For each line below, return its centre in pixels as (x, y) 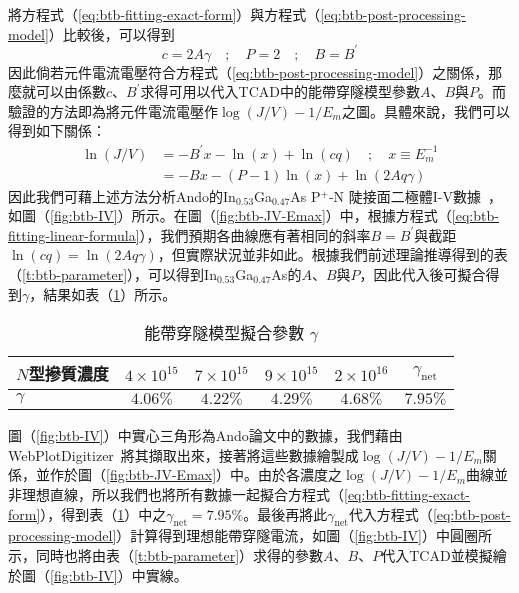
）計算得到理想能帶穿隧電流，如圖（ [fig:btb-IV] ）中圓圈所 (304, 535)
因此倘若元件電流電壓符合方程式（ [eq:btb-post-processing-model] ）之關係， (248, 71)
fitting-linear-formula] (74, 234)
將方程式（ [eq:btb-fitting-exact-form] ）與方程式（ (164, 14)
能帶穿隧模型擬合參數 (224, 333)
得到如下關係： (57, 130)
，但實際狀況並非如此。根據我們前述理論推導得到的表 (332, 254)
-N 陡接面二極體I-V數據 (404, 195)
